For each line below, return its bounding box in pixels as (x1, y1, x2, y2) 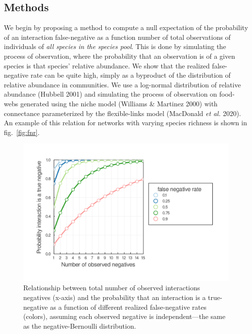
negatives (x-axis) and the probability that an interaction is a (23, 292, 206, 302)
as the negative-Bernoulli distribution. (23, 320, 136, 331)
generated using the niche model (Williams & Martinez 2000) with (20, 98, 218, 108)
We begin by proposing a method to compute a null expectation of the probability (4, 22, 248, 33)
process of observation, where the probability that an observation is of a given (4, 50, 235, 61)
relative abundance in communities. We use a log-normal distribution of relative (4, 79, 241, 89)
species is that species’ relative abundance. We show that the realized (4, 60, 210, 70)
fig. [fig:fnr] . (4, 127, 40, 137)
